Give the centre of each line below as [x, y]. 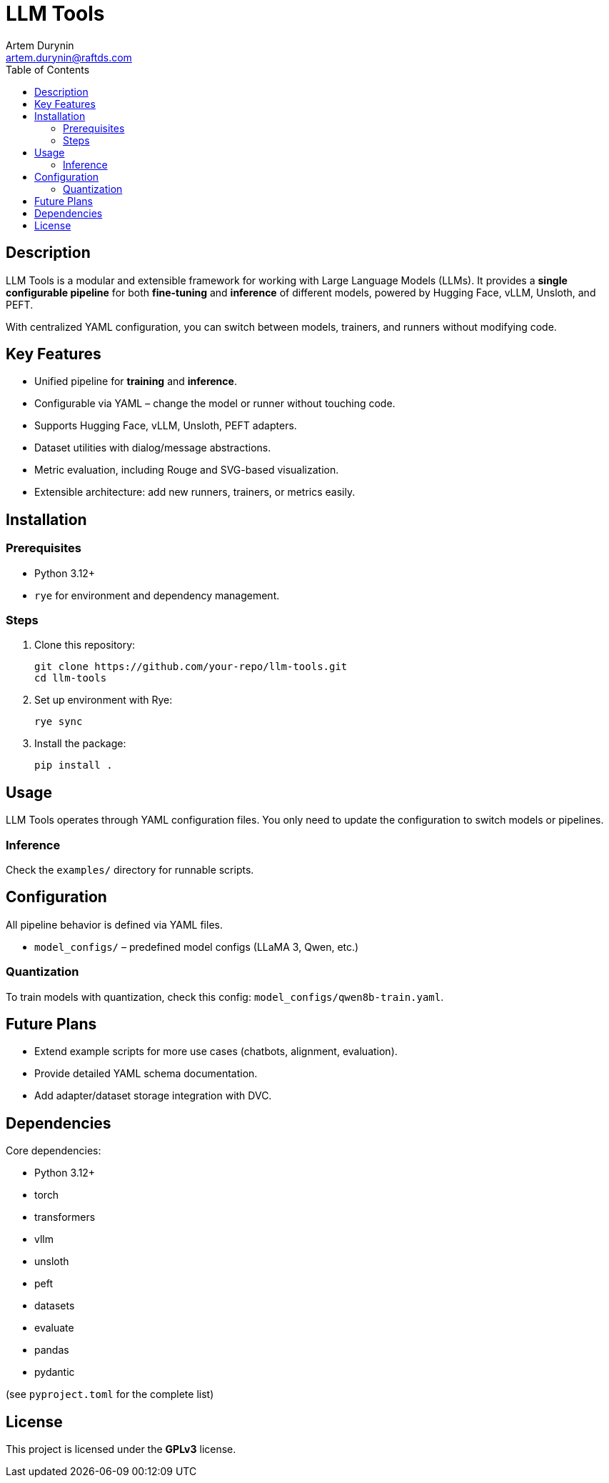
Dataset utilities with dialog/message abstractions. [153, 448]
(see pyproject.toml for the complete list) [110, 1394]
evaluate [54, 1328]
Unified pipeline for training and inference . [136, 381]
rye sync [59, 722]
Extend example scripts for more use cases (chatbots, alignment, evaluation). [216, 1052]
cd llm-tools [71, 678]
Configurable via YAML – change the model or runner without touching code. [215, 404]
